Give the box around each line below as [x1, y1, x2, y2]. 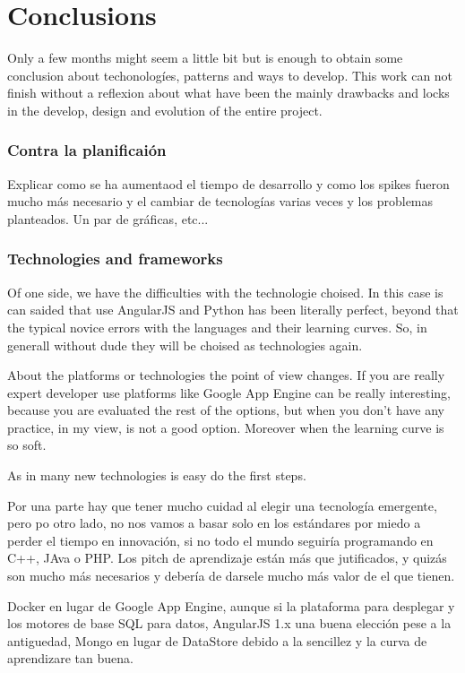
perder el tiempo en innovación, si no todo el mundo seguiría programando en [7, 531, 434, 549]
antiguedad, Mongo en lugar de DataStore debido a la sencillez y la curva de [7, 631, 427, 650]
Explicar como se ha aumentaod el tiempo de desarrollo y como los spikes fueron [7, 174, 450, 193]
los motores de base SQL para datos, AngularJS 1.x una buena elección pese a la [7, 614, 452, 633]
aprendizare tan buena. [7, 649, 133, 668]
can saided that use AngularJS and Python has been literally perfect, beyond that [7, 300, 459, 319]
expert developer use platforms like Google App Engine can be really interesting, [7, 383, 452, 401]
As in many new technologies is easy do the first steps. [7, 466, 306, 485]
